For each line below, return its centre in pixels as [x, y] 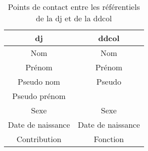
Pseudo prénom [39, 96]
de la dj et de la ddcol [74, 18]
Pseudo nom [39, 81]
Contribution [39, 139]
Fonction [109, 139]
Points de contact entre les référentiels [74, 7]
